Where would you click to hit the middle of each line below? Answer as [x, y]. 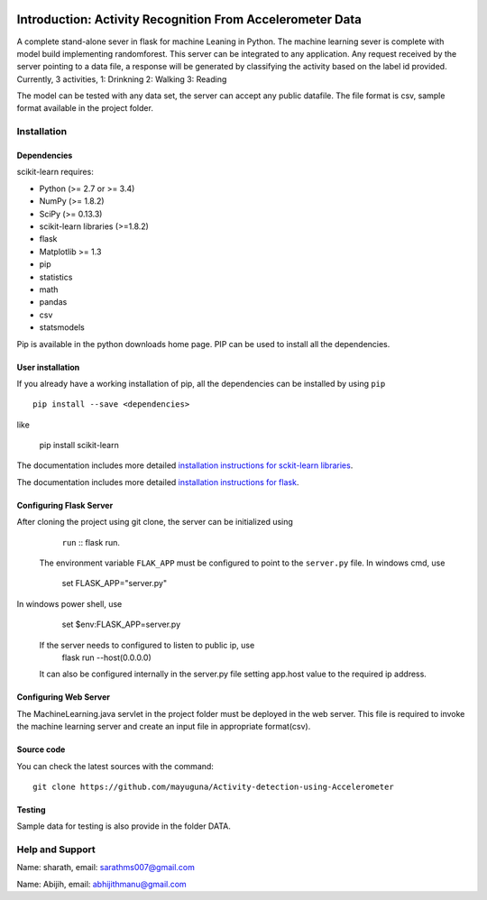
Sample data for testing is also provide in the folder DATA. [124, 826]
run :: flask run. [91, 542]
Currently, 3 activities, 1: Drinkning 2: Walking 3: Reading [122, 79]
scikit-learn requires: [55, 172]
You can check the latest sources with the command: [115, 766]
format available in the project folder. [85, 108]
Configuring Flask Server [65, 505]
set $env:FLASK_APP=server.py [121, 624]
